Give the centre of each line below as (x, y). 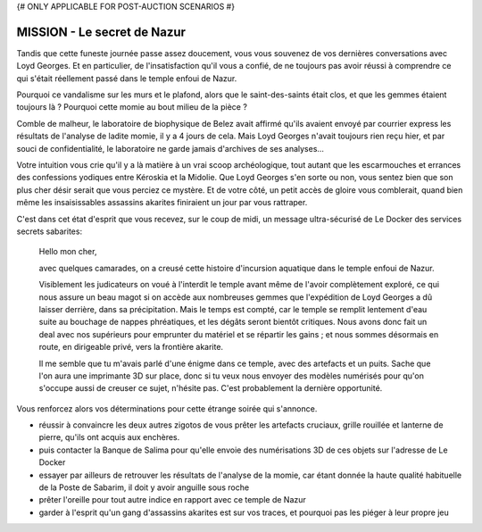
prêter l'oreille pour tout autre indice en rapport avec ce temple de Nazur (173, 500)
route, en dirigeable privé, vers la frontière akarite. (131, 347)
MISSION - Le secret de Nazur (101, 32)
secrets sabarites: (50, 231)
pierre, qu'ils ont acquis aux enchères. (109, 437)
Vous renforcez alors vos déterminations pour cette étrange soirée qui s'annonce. (167, 408)
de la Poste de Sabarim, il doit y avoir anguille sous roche (144, 487)
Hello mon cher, (68, 252)
